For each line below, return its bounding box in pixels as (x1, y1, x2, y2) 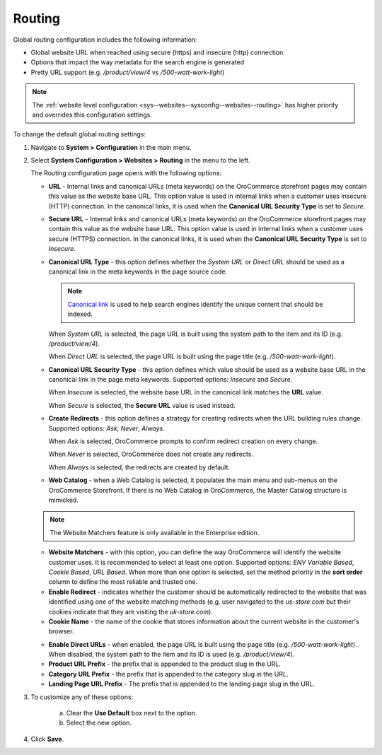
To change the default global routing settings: (13, 130, 146, 139)
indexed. (67, 310, 93, 318)
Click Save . (30, 734, 64, 743)
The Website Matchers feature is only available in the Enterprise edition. (50, 528, 260, 537)
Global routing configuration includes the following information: (13, 35, 197, 44)
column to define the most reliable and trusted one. (48, 578, 198, 586)
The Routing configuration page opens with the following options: (30, 169, 222, 177)
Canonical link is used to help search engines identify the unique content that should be (67, 300, 323, 308)
